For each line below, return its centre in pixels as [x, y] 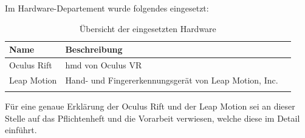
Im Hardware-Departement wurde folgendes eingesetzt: [107, 8]
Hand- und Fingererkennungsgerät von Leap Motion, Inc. [172, 80]
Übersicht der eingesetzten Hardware [148, 28]
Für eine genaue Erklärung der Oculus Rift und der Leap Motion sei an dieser [150, 106]
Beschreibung [94, 49]
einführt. [21, 130]
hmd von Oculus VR [104, 65]
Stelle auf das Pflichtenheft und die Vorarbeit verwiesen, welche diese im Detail [152, 118]
